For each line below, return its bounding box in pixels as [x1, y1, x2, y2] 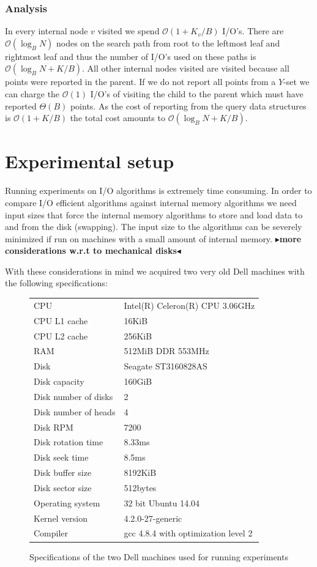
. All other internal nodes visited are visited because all [82, 62, 289, 75]
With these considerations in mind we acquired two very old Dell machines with [5, 264, 305, 277]
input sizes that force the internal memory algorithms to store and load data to [5, 208, 303, 221]
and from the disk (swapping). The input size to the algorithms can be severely [5, 220, 302, 233]
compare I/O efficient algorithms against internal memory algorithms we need [5, 196, 297, 209]
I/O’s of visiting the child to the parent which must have [90, 87, 304, 100]
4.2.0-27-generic [124, 511, 182, 524]
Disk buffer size [34, 466, 92, 479]
